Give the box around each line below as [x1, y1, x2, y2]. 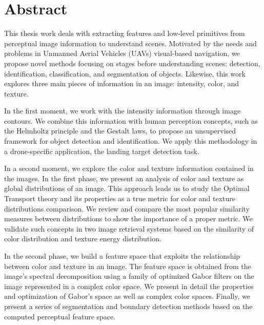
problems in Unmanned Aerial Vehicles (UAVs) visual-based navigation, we [4, 48, 240, 59]
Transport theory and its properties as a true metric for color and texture [4, 193, 236, 204]
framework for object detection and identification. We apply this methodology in [4, 136, 257, 146]
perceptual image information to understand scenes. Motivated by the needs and [4, 37, 257, 48]
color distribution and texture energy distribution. [4, 233, 161, 244]
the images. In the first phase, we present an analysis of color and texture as [4, 173, 244, 183]
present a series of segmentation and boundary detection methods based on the [4, 300, 253, 311]
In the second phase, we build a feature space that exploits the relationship [4, 251, 240, 261]
